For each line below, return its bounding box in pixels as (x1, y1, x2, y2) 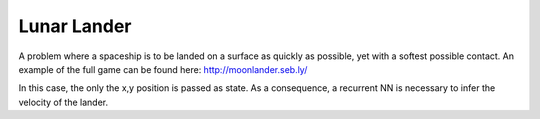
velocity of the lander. (18, 96, 109, 108)
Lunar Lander (18, 15, 132, 37)
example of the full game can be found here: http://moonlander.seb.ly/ (18, 63, 308, 75)
